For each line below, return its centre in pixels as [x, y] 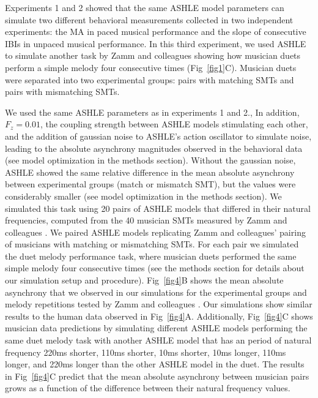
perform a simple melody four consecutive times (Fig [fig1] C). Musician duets [151, 67]
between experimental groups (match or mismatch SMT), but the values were [150, 184]
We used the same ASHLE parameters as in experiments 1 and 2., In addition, [152, 112]
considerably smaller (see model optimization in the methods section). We [143, 196]
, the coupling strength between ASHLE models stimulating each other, [174, 124]
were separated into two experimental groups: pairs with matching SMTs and [150, 79]
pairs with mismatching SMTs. [62, 92]
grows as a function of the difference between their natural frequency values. [148, 388]
